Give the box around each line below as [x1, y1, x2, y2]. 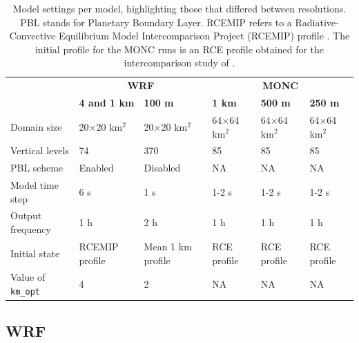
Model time [10, 178, 59, 192]
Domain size [10, 119, 62, 133]
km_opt [10, 286, 40, 297]
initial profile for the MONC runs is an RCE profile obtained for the [35, 41, 324, 56]
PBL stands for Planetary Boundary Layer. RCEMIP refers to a [20, 15, 292, 29]
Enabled [79, 160, 114, 175]
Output [10, 208, 42, 223]
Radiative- [295, 15, 339, 29]
